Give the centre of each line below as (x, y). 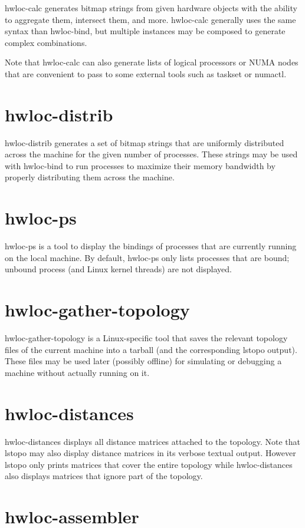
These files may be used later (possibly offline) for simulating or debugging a (143, 361)
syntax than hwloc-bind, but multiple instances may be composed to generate (145, 31)
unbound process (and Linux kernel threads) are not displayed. (118, 269)
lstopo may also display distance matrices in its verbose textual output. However (150, 453)
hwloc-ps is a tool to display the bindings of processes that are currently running (151, 246)
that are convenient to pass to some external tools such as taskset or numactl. (146, 73)
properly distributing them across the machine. (90, 177)
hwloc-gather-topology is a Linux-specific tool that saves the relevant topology (146, 338)
